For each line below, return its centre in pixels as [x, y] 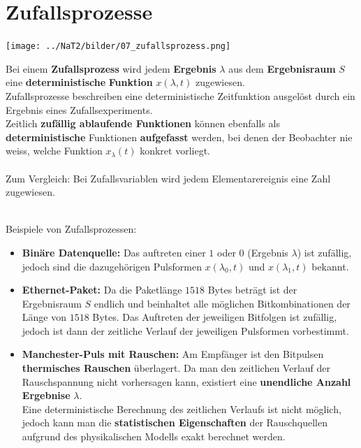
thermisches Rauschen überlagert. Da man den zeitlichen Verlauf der [176, 368]
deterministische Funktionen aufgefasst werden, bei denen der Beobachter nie [179, 137]
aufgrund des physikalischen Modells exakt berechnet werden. [154, 436]
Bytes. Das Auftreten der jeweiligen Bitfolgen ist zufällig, [215, 317]
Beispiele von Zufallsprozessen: [71, 229]
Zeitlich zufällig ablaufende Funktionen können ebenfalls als [143, 123]
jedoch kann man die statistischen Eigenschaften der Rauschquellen [175, 422]
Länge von [44, 317]
